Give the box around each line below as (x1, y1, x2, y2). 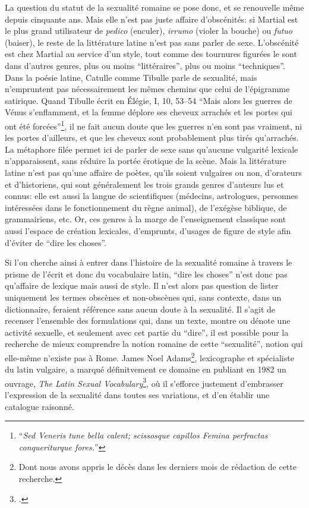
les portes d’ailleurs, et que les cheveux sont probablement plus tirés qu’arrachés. (5, 131, 299, 144)
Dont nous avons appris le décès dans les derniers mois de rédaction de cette (18, 460, 297, 473)
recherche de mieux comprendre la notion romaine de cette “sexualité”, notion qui (5, 337, 303, 350)
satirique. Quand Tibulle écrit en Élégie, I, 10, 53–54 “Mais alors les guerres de (5, 94, 292, 106)
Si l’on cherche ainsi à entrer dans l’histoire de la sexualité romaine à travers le (5, 256, 292, 269)
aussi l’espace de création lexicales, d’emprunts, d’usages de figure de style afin (5, 224, 291, 236)
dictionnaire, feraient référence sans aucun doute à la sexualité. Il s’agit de (5, 302, 276, 315)
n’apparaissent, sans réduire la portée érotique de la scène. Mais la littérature (5, 154, 286, 167)
